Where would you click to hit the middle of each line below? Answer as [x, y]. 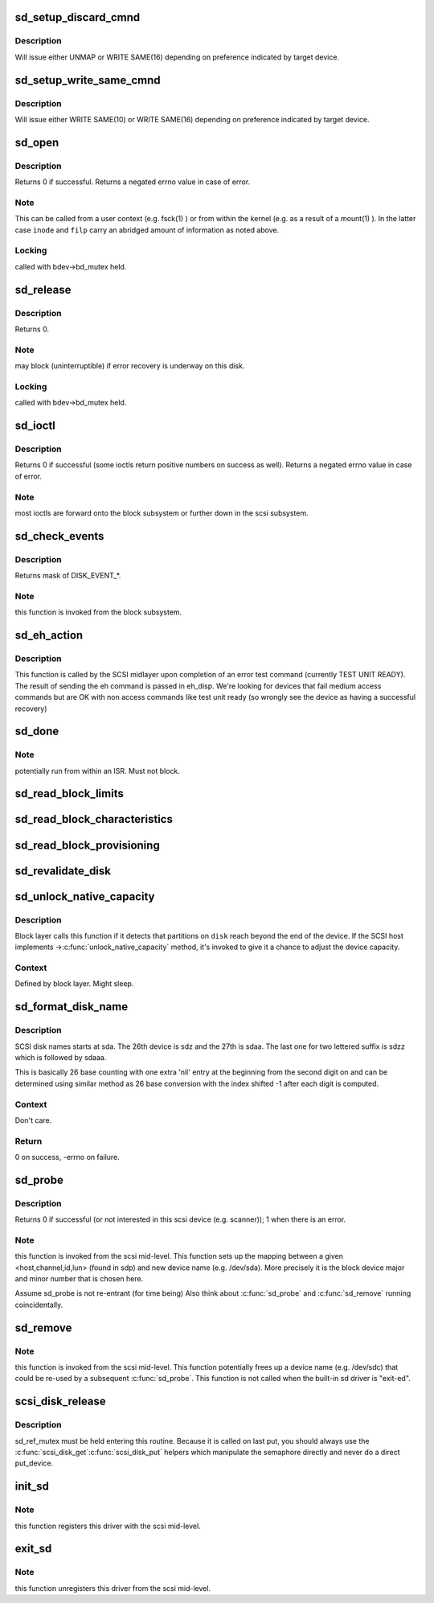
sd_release [43, 290]
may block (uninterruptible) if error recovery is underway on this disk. [130, 366]
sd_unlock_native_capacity [85, 896]
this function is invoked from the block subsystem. [98, 612]
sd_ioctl [35, 425]
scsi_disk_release [60, 1402]
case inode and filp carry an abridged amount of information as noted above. [147, 230]
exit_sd [33, 1549]
